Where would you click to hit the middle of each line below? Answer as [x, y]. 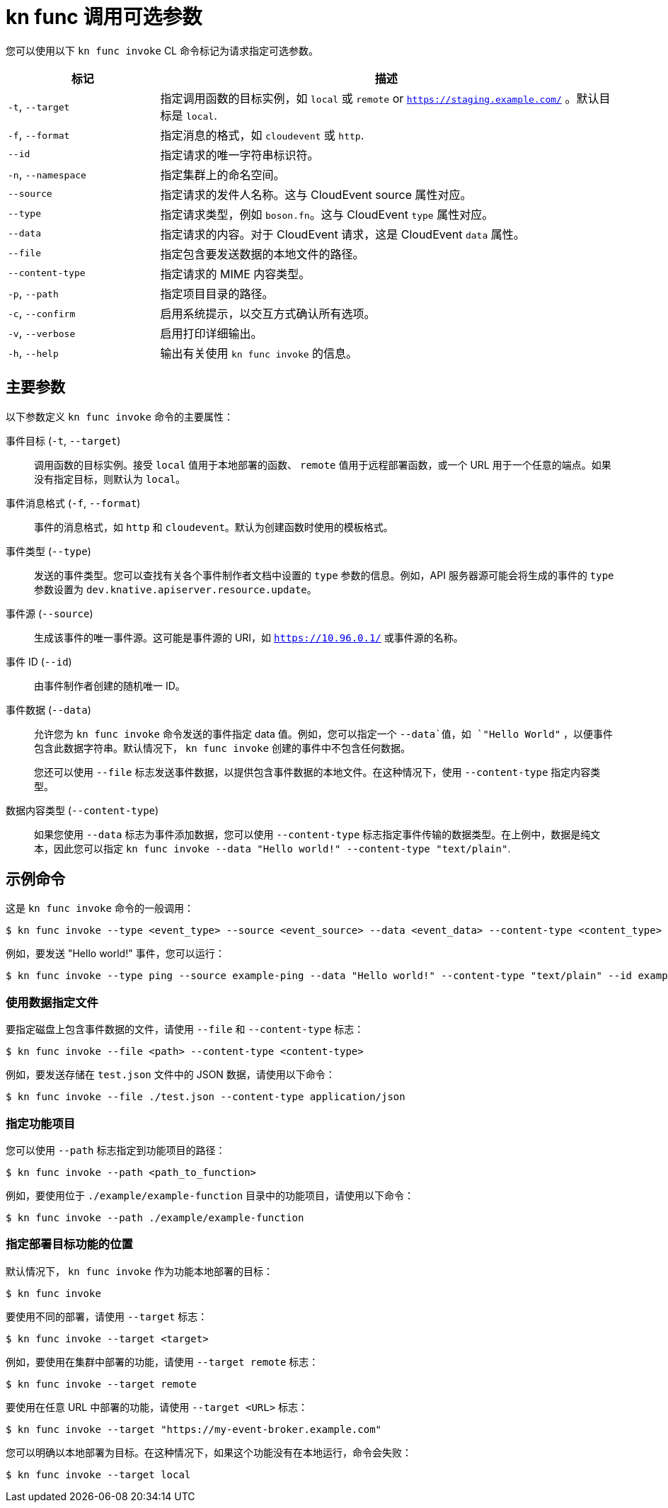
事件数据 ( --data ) [48, 709]
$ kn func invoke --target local [98, 1474]
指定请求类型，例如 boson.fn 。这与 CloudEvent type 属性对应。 [327, 214]
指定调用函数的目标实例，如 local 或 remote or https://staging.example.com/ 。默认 [380, 98]
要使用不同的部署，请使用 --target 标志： [107, 1316]
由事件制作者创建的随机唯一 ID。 [110, 685]
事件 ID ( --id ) [39, 661]
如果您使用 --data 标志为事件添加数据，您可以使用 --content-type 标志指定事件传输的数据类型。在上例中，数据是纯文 [317, 834]
